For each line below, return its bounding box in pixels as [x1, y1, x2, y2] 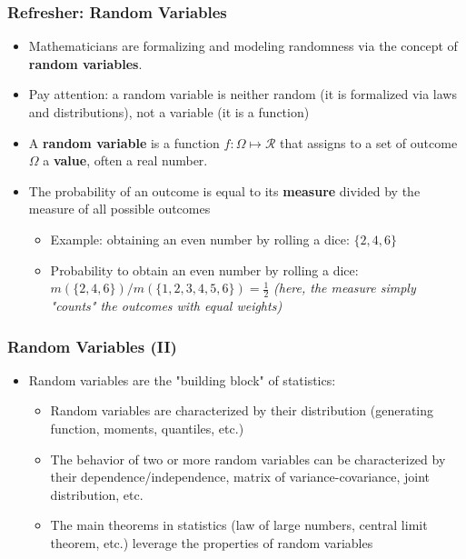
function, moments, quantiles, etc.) [50, 418, 244, 437]
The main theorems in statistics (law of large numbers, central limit [50, 515, 428, 534]
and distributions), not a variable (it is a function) [28, 103, 310, 121]
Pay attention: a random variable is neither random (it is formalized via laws [28, 85, 457, 104]
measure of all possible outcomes [28, 199, 211, 218]
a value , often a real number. [43, 151, 208, 170]
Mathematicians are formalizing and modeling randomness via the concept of [28, 36, 458, 55]
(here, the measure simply [273, 278, 416, 297]
